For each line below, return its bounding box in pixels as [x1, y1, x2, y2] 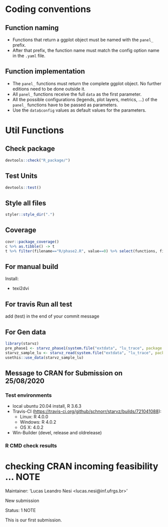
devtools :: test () [5, 185, 41, 190]
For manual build [5, 262, 58, 271]
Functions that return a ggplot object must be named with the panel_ [12, 37, 153, 43]
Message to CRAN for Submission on [5, 369, 123, 377]
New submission [5, 497, 39, 503]
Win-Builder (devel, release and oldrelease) [12, 430, 102, 436]
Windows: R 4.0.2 [19, 419, 56, 425]
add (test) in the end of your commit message [5, 313, 99, 319]
